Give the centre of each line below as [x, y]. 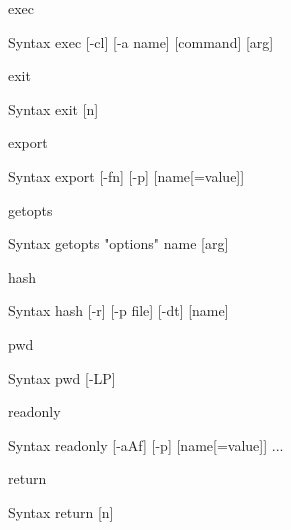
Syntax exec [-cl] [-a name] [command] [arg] [141, 41]
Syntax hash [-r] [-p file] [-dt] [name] [118, 310]
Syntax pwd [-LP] [62, 377]
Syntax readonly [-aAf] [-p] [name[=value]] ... [146, 444]
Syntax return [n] [61, 511]
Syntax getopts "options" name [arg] [118, 243]
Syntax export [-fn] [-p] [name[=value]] [126, 175]
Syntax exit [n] [53, 108]
